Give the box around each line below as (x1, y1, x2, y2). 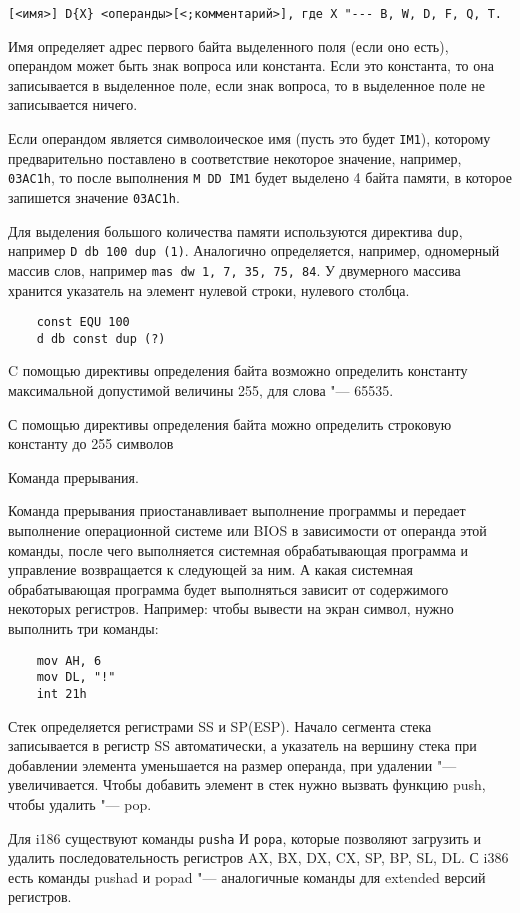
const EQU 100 (36, 315, 130, 330)
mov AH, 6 (36, 653, 102, 668)
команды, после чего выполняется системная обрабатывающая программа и (8, 539, 469, 560)
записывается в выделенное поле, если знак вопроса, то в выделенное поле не (8, 74, 485, 95)
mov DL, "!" (36, 670, 116, 685)
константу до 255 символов (8, 433, 174, 454)
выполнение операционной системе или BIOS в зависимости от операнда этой (8, 520, 487, 541)
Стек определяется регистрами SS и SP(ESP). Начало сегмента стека (8, 715, 432, 736)
